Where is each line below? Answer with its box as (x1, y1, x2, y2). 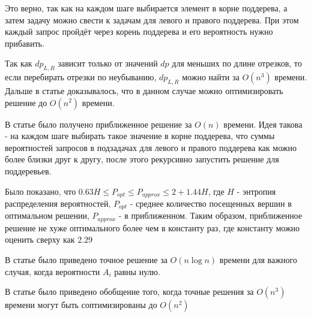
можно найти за (182, 71, 240, 83)
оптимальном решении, (5, 209, 89, 222)
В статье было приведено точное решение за (5, 253, 168, 266)
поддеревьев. (5, 164, 52, 177)
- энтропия (237, 185, 276, 197)
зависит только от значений (58, 57, 158, 70)
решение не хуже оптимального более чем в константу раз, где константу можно (5, 221, 300, 234)
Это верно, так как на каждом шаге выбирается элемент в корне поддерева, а (5, 2, 288, 14)
